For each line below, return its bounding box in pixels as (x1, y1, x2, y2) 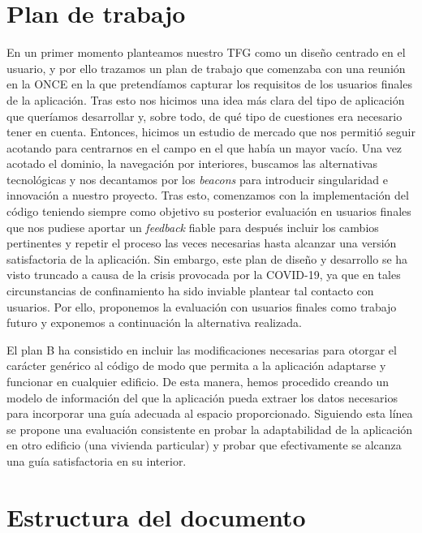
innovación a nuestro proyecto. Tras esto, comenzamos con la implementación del (6, 187, 409, 204)
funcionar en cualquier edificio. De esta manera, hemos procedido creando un (6, 373, 390, 389)
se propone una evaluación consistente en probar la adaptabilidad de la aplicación (6, 420, 413, 437)
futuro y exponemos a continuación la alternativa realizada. (6, 314, 302, 331)
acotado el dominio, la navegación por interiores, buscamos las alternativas (6, 155, 378, 172)
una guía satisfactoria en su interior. (6, 452, 187, 469)
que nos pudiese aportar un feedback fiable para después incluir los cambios (6, 218, 379, 235)
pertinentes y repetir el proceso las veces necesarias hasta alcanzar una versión (6, 234, 397, 251)
